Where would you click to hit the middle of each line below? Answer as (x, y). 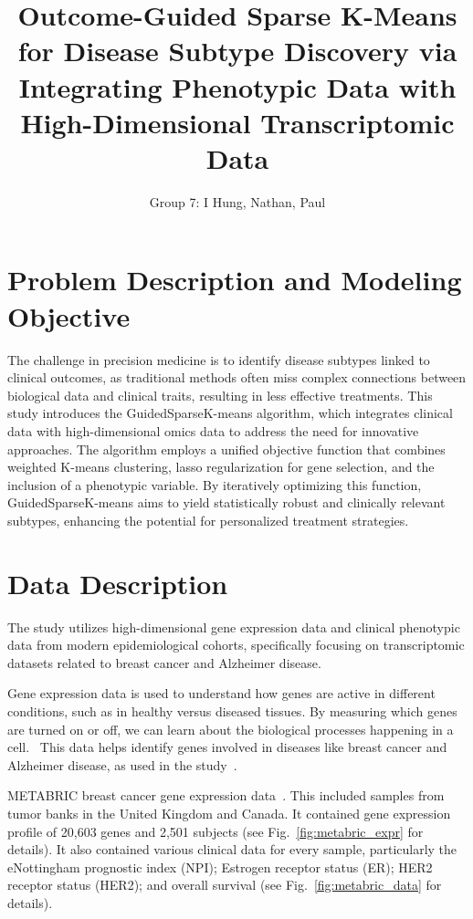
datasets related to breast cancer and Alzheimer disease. (164, 662)
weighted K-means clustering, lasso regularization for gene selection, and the (221, 467)
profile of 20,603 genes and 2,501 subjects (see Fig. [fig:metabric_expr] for (215, 831)
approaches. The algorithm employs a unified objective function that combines (226, 449)
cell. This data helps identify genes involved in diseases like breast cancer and (227, 747)
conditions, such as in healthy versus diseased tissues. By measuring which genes (232, 711)
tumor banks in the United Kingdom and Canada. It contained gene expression (229, 813)
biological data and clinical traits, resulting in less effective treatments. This (220, 395)
